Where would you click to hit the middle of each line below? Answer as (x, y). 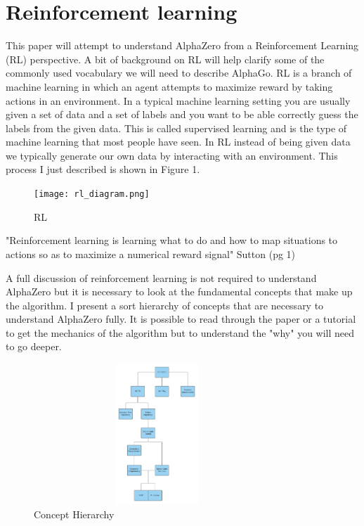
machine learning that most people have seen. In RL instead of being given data (178, 142)
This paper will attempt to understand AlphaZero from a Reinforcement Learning (182, 45)
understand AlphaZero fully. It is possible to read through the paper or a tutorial (181, 319)
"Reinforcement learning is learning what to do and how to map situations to (172, 240)
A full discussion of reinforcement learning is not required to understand (161, 277)
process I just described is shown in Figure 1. (103, 169)
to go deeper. (34, 346)
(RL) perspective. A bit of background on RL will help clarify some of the (165, 59)
